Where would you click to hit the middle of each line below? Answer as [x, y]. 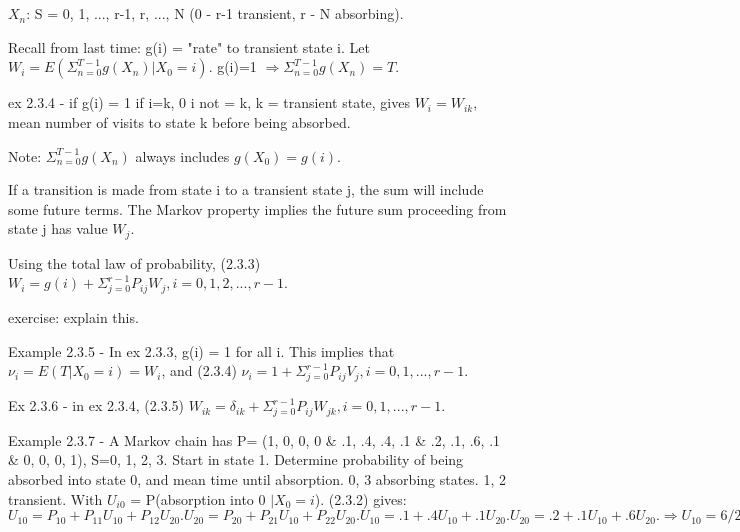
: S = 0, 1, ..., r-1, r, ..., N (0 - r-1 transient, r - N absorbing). [215, 13]
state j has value [58, 228]
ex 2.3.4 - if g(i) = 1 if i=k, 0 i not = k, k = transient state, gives [209, 102]
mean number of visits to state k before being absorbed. [179, 121]
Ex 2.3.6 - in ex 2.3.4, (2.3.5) [96, 405]
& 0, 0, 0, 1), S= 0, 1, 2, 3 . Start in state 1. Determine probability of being [236, 459]
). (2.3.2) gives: [360, 498]
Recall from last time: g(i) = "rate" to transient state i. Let [189, 46]
